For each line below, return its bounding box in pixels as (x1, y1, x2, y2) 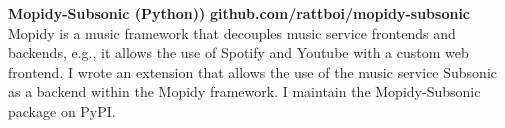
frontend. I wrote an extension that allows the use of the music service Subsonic (8, 61, 497, 82)
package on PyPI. (8, 100, 116, 121)
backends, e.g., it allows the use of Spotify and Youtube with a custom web (8, 42, 469, 63)
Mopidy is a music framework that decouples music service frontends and (8, 22, 456, 43)
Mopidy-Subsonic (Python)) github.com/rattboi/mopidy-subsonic (8, 3, 471, 23)
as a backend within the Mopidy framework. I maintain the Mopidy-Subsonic (8, 81, 481, 102)
